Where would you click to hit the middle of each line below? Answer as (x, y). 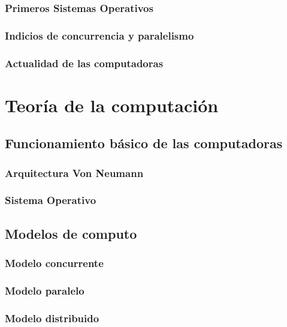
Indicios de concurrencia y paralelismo (99, 35)
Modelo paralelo (45, 290)
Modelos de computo (71, 233)
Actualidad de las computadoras (84, 63)
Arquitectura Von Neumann (74, 172)
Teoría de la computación (112, 105)
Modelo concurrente (54, 263)
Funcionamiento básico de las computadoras (144, 143)
